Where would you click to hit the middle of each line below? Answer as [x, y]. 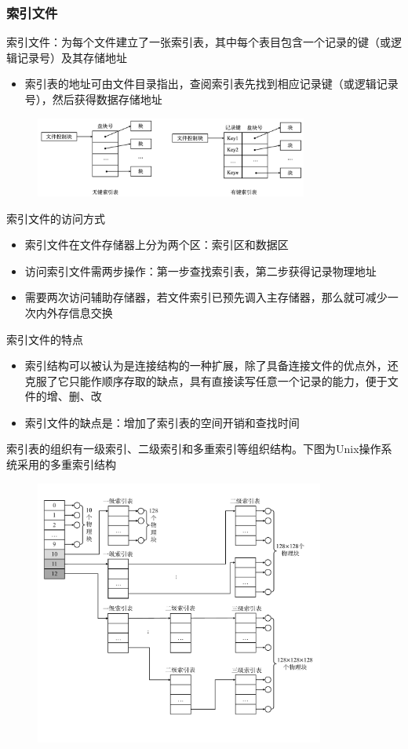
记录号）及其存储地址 [72, 57]
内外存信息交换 [74, 312]
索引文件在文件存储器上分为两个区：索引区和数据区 [157, 245]
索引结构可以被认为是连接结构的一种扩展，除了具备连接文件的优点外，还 [211, 365]
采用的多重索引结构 [66, 464]
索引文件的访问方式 [56, 218]
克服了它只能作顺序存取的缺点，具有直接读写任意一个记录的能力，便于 [206, 380]
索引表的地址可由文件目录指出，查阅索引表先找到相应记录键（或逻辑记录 [211, 84]
